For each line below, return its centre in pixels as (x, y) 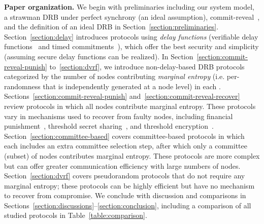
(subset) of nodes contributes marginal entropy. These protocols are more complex (132, 155)
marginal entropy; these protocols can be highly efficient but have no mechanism (129, 185)
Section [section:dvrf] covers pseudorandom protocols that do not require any (125, 176)
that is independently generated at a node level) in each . (132, 86)
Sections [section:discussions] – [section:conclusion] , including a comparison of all (128, 205)
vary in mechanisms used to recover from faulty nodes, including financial (119, 116)
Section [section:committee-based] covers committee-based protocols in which (124, 136)
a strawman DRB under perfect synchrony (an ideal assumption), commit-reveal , (132, 16)
